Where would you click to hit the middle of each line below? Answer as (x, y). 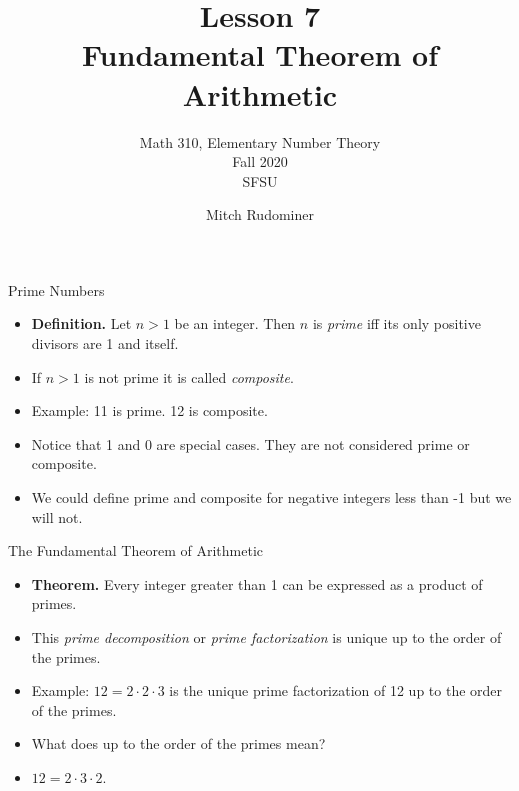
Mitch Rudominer (260, 214)
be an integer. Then (235, 323)
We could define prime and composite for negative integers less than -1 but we (271, 497)
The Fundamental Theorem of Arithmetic (135, 550)
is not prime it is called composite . (189, 376)
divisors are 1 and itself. (105, 343)
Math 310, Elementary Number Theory (260, 141)
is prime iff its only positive (396, 323)
